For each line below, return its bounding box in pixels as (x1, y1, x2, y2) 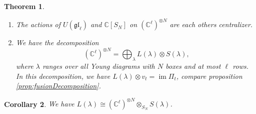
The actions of (16, 19, 61, 30)
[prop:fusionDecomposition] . (16, 80, 101, 91)
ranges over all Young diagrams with (42, 60, 155, 71)
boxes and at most (165, 60, 221, 71)
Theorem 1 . (4, 1, 45, 11)
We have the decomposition (16, 37, 99, 48)
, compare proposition (176, 70, 242, 81)
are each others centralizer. (169, 19, 253, 30)
